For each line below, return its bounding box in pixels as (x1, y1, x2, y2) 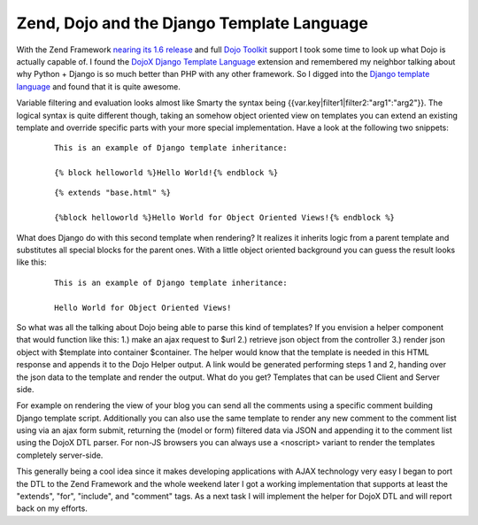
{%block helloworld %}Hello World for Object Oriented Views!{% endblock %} (54, 212, 396, 223)
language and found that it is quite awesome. (16, 81, 181, 92)
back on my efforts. (16, 503, 88, 513)
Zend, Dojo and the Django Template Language (16, 13, 369, 33)
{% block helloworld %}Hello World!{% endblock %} (54, 168, 279, 178)
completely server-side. (16, 450, 104, 460)
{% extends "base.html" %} (54, 188, 172, 198)
